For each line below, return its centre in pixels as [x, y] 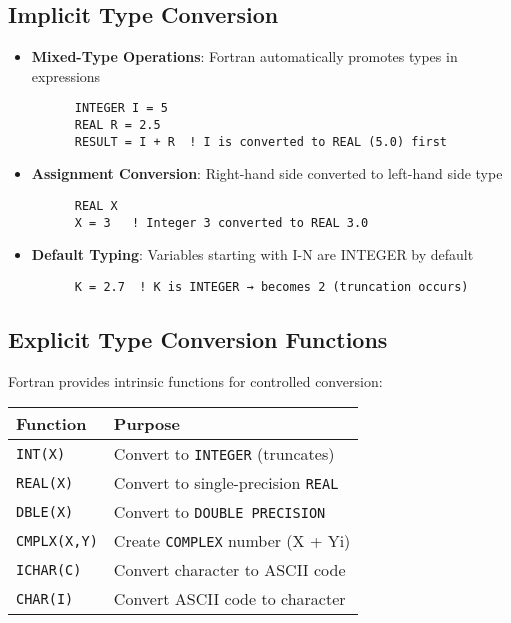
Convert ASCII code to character [229, 599]
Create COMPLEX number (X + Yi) [232, 541]
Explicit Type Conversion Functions [198, 338]
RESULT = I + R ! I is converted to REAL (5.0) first [261, 141]
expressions [66, 75]
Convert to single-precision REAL [226, 483]
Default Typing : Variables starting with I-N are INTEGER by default [252, 254]
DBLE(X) [45, 511]
